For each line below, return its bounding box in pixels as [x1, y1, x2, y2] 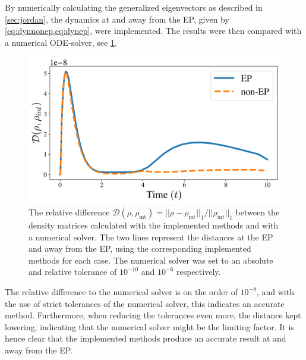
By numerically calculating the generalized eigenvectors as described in [5, 1, 263, 13]
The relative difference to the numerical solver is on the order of [5, 285, 238, 298]
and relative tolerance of [29, 265, 117, 278]
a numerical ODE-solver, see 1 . [5, 36, 117, 48]
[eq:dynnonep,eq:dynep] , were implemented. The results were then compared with [5, 24, 302, 37]
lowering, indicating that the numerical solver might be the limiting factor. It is [5, 320, 294, 333]
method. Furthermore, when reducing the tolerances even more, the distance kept [5, 309, 301, 321]
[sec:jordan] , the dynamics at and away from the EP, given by [5, 12, 229, 25]
